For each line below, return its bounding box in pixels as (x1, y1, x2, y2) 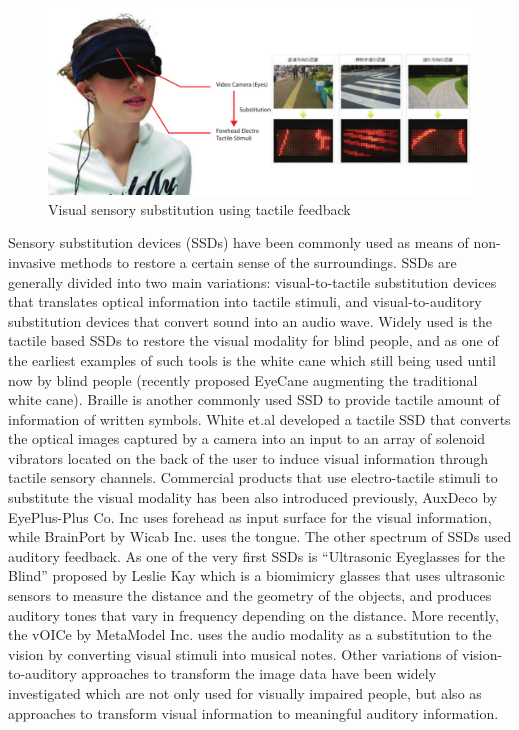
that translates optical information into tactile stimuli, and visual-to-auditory (8, 291, 482, 312)
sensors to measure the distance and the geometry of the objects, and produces (8, 585, 492, 606)
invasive (8, 251, 56, 272)
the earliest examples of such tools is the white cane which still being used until (8, 349, 496, 370)
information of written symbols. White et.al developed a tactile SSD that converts (8, 408, 511, 429)
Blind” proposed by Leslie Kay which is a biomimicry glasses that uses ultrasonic (8, 565, 506, 586)
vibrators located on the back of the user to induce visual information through (8, 447, 488, 468)
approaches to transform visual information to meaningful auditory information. (8, 702, 499, 723)
